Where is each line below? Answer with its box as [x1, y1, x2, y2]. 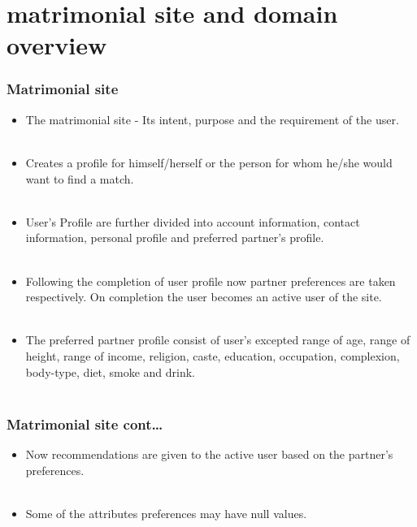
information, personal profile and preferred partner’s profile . [25, 229, 324, 246]
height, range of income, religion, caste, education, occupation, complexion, [25, 347, 400, 364]
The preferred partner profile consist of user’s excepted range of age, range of [25, 331, 410, 348]
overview [7, 28, 107, 62]
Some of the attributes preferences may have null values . [25, 504, 307, 521]
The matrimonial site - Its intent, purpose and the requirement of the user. [25, 110, 399, 127]
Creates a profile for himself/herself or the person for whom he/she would [25, 153, 393, 171]
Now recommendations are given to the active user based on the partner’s [25, 445, 393, 462]
